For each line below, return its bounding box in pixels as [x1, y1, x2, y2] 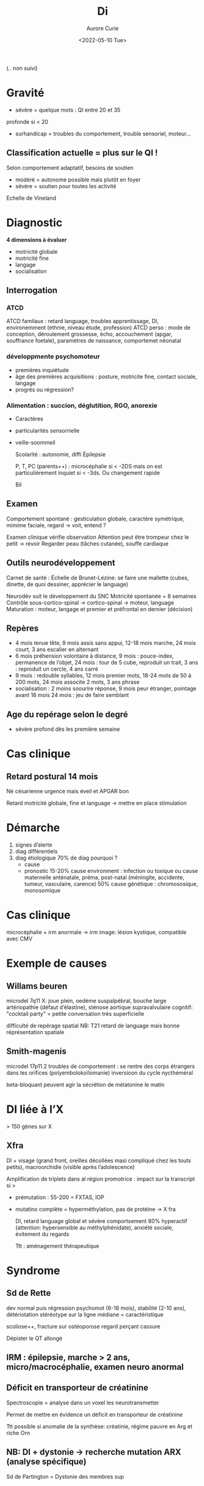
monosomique [24, 887, 61, 894]
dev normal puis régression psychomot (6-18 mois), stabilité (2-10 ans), [6, 1304, 186, 1311]
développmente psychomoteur [6, 352, 100, 361]
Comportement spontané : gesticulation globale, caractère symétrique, [6, 515, 185, 522]
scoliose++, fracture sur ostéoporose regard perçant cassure [6, 1322, 161, 1330]
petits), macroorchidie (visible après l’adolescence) [6, 1163, 136, 1170]
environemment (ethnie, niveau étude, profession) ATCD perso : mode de [6, 324, 191, 332]
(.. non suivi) [6, 64, 38, 72]
